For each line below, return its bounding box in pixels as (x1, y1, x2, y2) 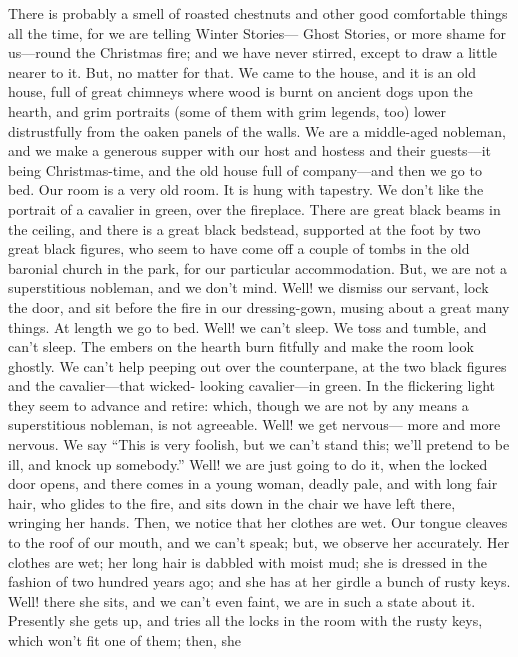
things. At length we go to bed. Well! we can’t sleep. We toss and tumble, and (8, 316, 487, 337)
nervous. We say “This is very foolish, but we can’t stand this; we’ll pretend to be (8, 434, 510, 455)
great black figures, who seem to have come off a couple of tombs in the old (8, 238, 470, 259)
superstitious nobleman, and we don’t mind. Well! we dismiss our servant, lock (8, 277, 489, 298)
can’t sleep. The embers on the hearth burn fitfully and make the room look (8, 336, 474, 357)
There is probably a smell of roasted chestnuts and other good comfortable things (8, 3, 508, 23)
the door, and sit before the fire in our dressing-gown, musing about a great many (8, 296, 510, 317)
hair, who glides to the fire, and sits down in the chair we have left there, (8, 492, 456, 513)
